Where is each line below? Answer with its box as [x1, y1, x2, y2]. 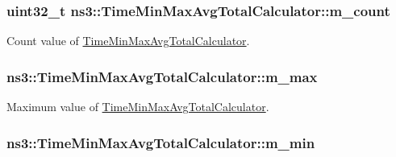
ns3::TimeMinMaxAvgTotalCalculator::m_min [6, 132, 315, 152]
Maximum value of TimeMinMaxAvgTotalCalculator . [6, 98, 269, 115]
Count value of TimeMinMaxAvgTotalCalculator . [6, 32, 250, 49]
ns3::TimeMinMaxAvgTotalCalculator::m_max [6, 66, 318, 86]
